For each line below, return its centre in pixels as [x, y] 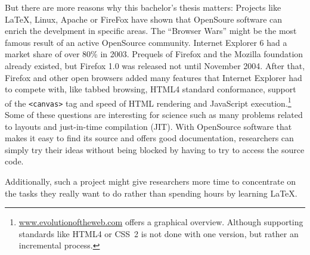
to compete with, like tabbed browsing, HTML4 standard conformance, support [151, 89]
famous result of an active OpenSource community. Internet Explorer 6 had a [146, 42]
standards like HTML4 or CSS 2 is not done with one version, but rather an [159, 233]
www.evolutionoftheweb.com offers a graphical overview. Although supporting [161, 222]
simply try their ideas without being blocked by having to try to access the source [155, 149]
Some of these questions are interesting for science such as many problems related [154, 115]
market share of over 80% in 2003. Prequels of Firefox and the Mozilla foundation [154, 54]
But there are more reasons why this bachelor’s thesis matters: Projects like [143, 7]
